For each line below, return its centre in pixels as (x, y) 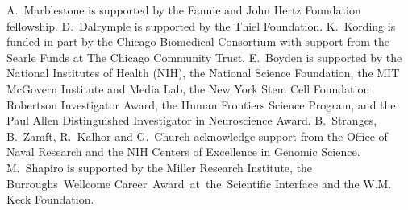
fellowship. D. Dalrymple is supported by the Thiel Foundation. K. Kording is (201, 25)
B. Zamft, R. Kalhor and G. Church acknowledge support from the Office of (197, 136)
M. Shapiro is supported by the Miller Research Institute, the (160, 167)
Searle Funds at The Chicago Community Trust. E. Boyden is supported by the (204, 57)
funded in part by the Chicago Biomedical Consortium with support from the (198, 41)
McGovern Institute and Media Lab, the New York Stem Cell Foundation (188, 88)
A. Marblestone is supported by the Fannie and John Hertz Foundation (184, 10)
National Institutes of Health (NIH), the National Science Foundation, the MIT (203, 73)
